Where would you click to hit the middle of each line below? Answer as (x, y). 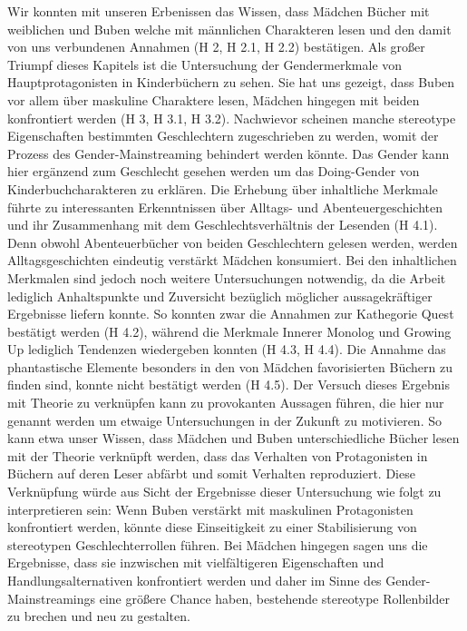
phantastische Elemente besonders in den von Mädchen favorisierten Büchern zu (230, 366)
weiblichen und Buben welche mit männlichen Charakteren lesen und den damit (229, 29)
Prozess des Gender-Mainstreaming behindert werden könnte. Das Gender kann (229, 153)
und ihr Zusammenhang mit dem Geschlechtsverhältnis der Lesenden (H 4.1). (223, 225)
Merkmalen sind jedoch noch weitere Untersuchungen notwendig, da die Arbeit (227, 277)
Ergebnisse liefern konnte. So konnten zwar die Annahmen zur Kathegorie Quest (231, 314)
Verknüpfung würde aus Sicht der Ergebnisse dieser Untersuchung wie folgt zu (224, 492)
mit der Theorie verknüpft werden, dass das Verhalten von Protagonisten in (218, 455)
